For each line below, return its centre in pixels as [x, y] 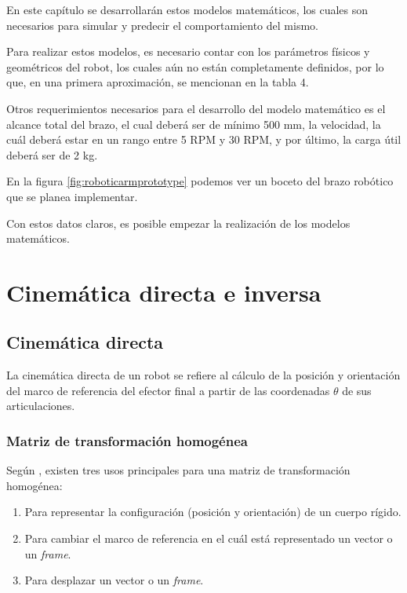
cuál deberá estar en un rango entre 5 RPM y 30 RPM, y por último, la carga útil [204, 139]
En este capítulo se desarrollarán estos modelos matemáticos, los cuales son [187, 9]
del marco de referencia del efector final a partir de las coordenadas [168, 390]
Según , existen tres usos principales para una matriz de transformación [178, 470]
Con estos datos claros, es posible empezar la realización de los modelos [178, 223]
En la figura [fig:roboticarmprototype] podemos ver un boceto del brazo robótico [200, 181]
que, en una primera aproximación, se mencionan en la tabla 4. [158, 82]
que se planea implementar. [72, 196]
